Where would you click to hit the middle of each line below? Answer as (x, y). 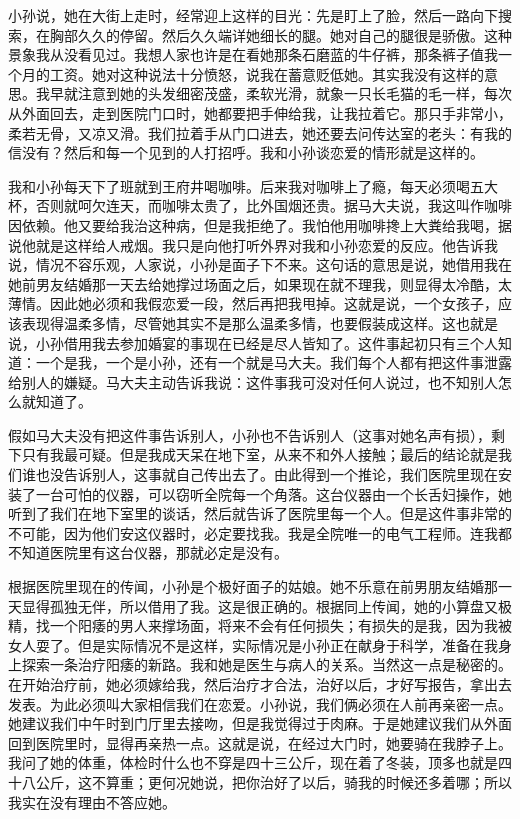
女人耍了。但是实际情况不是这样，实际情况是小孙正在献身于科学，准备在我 (253, 644)
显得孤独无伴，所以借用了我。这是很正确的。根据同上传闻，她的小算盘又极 (266, 605)
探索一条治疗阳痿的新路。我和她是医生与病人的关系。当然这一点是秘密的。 (266, 664)
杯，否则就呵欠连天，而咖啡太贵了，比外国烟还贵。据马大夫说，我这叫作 (246, 205)
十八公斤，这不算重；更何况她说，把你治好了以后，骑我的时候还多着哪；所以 (260, 781)
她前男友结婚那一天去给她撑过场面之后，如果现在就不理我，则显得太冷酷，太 (260, 283)
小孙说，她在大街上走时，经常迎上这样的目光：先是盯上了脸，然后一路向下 (253, 15)
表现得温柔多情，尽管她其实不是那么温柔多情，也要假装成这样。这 (238, 322)
